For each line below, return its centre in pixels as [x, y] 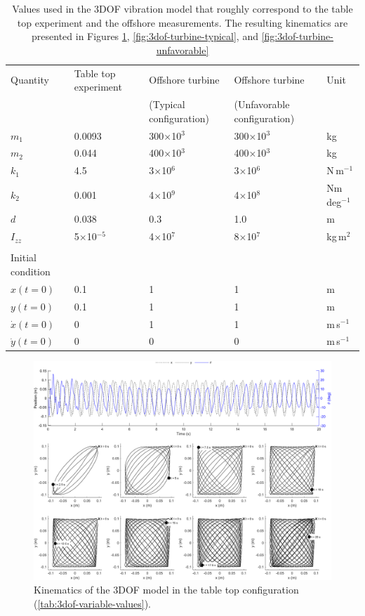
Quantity [30, 80]
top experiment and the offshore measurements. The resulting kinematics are [182, 22]
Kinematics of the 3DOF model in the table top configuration [166, 590]
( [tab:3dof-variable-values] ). [92, 604]
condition [31, 271]
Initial [24, 257]
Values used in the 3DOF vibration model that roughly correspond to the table [182, 8]
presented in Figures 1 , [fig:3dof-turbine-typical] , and [145, 36]
